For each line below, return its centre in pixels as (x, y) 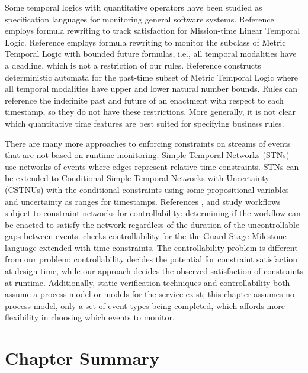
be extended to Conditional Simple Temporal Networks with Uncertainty (137, 178)
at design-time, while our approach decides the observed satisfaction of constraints (154, 271)
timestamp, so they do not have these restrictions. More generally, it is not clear (150, 112)
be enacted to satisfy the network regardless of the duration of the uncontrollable (152, 224)
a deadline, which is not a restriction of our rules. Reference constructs (133, 65)
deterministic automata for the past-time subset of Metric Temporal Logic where (151, 77)
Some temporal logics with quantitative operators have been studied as (134, 7)
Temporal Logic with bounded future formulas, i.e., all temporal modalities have (151, 54)
